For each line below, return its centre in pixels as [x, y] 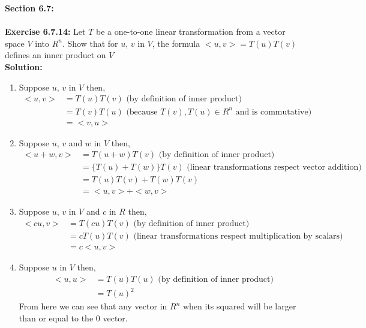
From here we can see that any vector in [93, 306]
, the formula [176, 43]
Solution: [24, 66]
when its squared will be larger [239, 306]
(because [142, 112]
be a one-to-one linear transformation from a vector [191, 31]
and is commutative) [274, 112]
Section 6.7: [29, 8]
